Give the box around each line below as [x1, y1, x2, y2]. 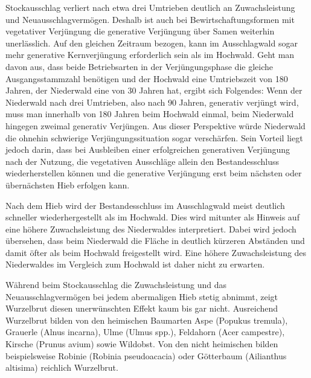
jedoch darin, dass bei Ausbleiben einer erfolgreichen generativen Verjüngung [5, 143, 290, 156]
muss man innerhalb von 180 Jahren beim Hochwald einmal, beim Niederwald [5, 107, 294, 120]
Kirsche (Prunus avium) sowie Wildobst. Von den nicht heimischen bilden [5, 338, 278, 350]
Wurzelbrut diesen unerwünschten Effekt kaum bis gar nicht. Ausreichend [5, 302, 278, 315]
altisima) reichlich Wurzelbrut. [5, 361, 118, 374]
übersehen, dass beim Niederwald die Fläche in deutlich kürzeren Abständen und [5, 234, 305, 247]
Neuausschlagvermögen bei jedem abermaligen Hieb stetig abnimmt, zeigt [5, 290, 278, 303]
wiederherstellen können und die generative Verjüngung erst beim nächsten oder [5, 167, 302, 179]
